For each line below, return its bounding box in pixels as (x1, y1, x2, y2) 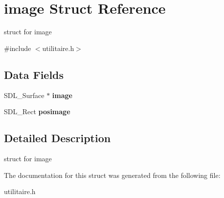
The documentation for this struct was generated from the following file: (4, 170, 221, 180)
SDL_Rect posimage (4, 106, 70, 117)
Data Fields (4, 67, 64, 82)
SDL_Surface (4, 90, 45, 100)
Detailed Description (4, 130, 111, 146)
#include (4, 43, 31, 53)
